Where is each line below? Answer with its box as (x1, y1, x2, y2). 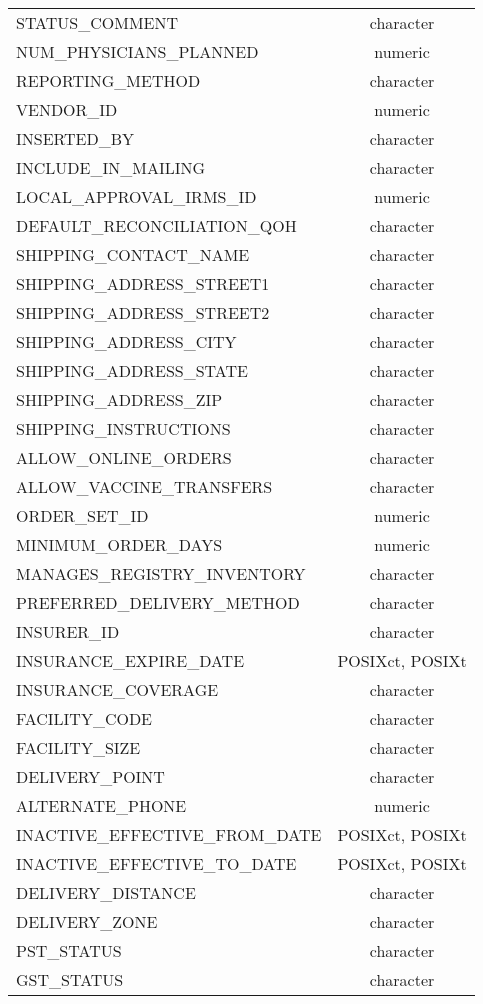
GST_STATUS (16, 968, 124, 991)
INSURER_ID (16, 620, 120, 643)
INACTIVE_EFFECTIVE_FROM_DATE (16, 823, 322, 846)
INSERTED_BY (16, 127, 135, 150)
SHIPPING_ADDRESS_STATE (16, 359, 248, 382)
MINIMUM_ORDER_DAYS (16, 533, 223, 556)
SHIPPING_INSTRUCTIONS (16, 417, 231, 440)
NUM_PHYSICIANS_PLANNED (16, 40, 259, 63)
